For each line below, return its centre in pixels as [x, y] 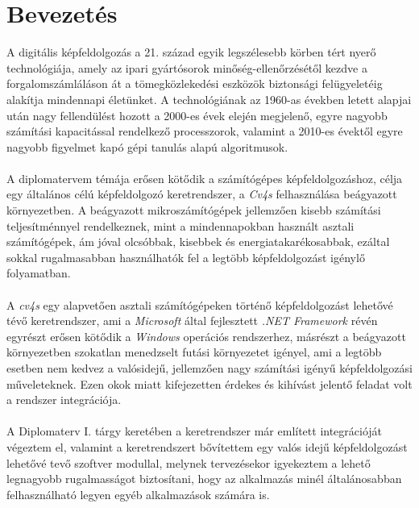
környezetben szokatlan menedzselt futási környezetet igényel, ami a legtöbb [194, 352]
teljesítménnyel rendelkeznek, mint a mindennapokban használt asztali [180, 225]
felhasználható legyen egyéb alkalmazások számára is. [138, 494]
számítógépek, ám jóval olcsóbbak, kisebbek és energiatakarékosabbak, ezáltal [198, 242]
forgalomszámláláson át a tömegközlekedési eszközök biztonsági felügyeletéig [195, 83]
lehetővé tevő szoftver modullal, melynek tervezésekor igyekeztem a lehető [189, 462]
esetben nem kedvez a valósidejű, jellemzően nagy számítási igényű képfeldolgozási [209, 368]
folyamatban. [39, 273]
